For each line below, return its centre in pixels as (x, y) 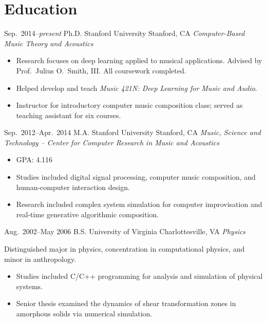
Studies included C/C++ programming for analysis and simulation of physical (139, 276)
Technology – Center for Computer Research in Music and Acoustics (112, 142)
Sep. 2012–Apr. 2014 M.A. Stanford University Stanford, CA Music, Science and (132, 132)
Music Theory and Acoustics (49, 43)
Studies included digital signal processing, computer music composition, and (136, 177)
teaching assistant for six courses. (69, 115)
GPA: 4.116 (34, 159)
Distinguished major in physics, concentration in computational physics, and (125, 249)
